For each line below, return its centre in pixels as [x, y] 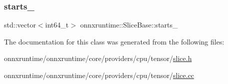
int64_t [57, 25]
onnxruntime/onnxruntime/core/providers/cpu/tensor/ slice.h [98, 58]
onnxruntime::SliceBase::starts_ [129, 25]
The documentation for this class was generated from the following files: [114, 41]
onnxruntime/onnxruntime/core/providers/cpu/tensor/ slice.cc [99, 75]
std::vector [20, 25]
